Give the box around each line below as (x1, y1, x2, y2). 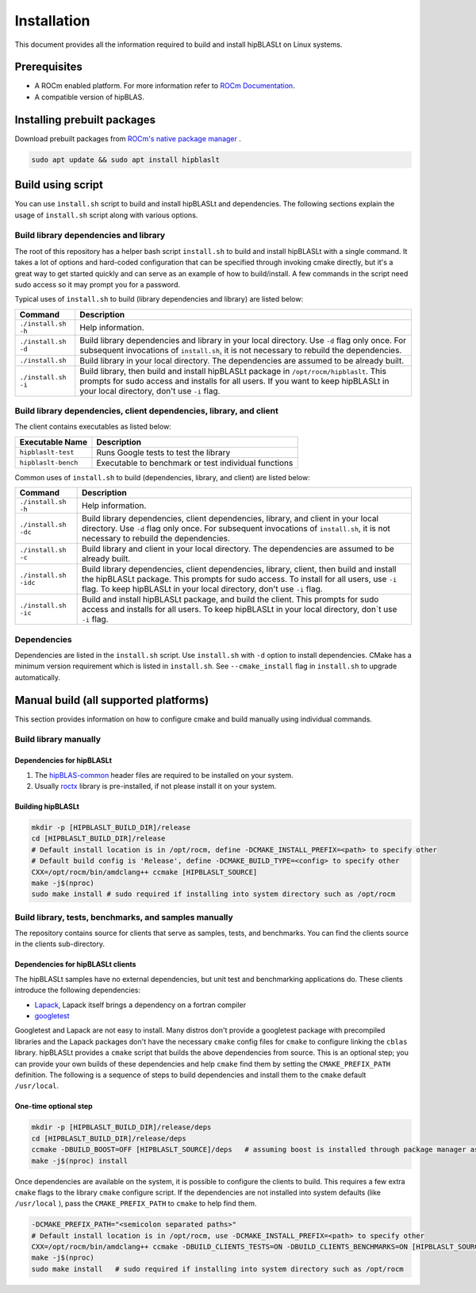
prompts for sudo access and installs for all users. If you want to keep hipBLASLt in (79, 375, 390, 387)
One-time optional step (14, 1102, 93, 1111)
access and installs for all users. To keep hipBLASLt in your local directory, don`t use (82, 604, 397, 615)
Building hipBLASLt (14, 802, 79, 811)
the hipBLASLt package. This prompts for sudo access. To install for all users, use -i (82, 574, 397, 585)
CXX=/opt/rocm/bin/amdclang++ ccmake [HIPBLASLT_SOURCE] (31, 868, 258, 876)
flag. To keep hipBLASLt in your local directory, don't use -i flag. (82, 583, 323, 595)
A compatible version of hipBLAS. (34, 92, 144, 102)
